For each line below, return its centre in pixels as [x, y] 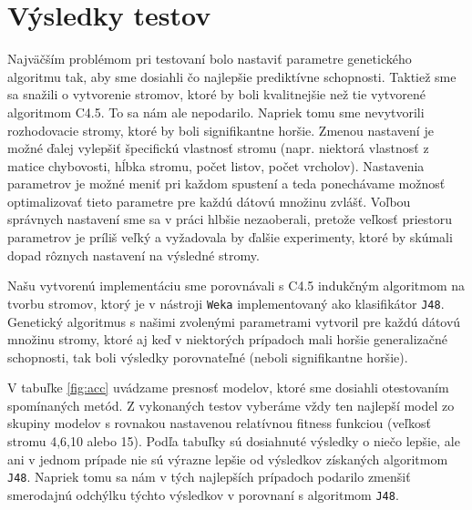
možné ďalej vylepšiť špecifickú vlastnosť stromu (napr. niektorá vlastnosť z [218, 148]
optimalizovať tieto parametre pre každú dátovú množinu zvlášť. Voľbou [209, 201]
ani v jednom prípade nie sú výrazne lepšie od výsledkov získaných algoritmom [228, 459]
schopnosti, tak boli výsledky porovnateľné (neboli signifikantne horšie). [208, 357]
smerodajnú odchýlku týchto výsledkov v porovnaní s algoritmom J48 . [203, 494]
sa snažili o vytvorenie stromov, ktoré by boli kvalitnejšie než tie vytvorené [216, 94]
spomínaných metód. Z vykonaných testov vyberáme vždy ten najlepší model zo [231, 405]
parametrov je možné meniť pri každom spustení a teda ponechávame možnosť [226, 184]
